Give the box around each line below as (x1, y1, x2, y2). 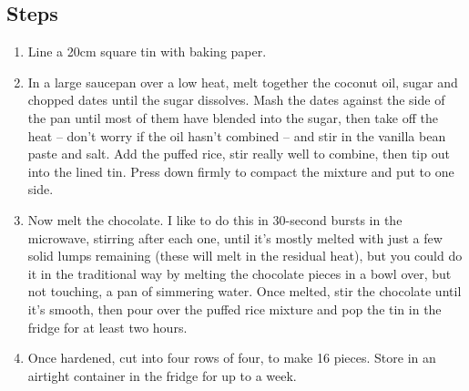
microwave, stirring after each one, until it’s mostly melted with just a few (27, 228, 443, 247)
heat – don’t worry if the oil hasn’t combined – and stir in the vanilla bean (27, 126, 446, 145)
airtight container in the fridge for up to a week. (27, 365, 297, 385)
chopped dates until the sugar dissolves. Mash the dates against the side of (27, 90, 445, 109)
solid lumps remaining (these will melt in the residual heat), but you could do (27, 246, 463, 265)
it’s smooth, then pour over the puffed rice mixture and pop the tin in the (27, 299, 442, 318)
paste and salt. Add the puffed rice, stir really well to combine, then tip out (27, 144, 450, 163)
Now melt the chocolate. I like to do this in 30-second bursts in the (27, 210, 403, 229)
